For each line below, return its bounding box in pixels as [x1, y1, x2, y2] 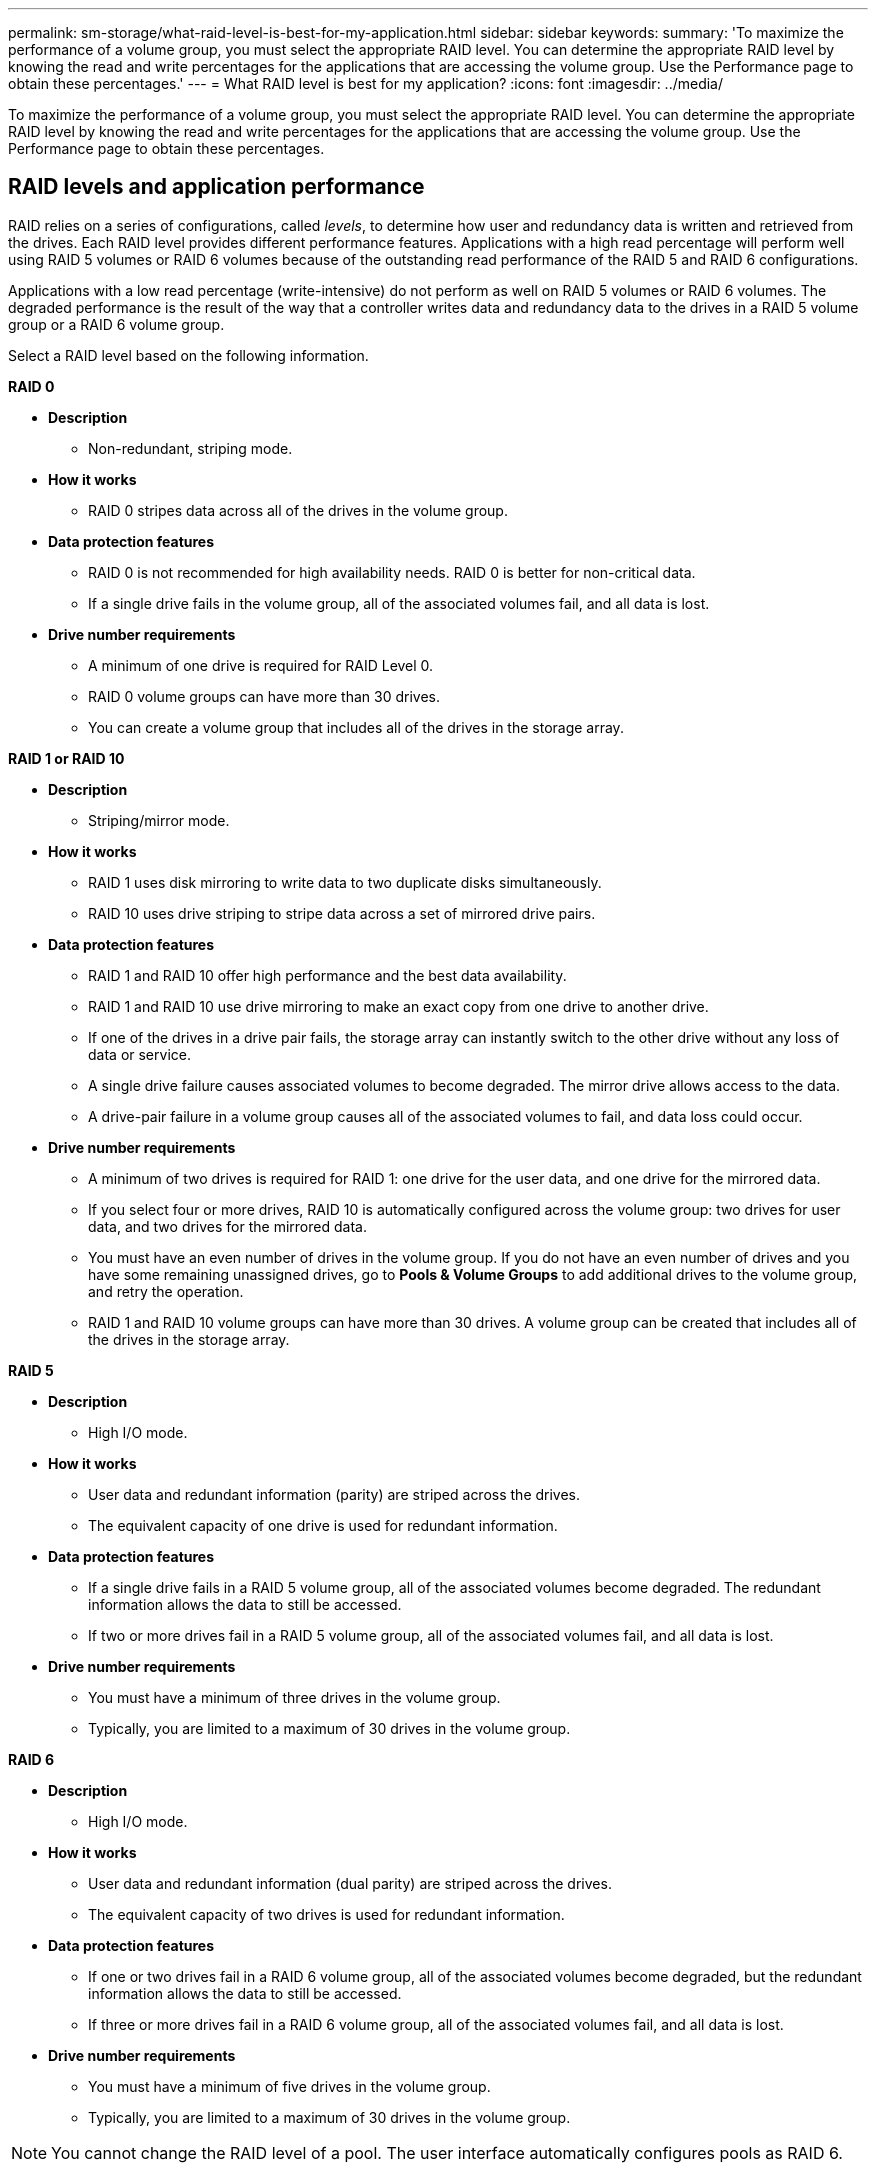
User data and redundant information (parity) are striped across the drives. [88, 1485, 581, 1503]
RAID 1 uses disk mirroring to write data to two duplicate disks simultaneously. [88, 873, 602, 891]
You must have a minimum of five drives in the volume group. [88, 2077, 491, 2095]
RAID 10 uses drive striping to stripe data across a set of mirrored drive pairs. [88, 904, 596, 922]
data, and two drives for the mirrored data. [88, 1217, 367, 1235]
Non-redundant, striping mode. [88, 439, 293, 457]
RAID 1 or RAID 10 [8, 749, 125, 767]
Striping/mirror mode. [88, 811, 230, 829]
